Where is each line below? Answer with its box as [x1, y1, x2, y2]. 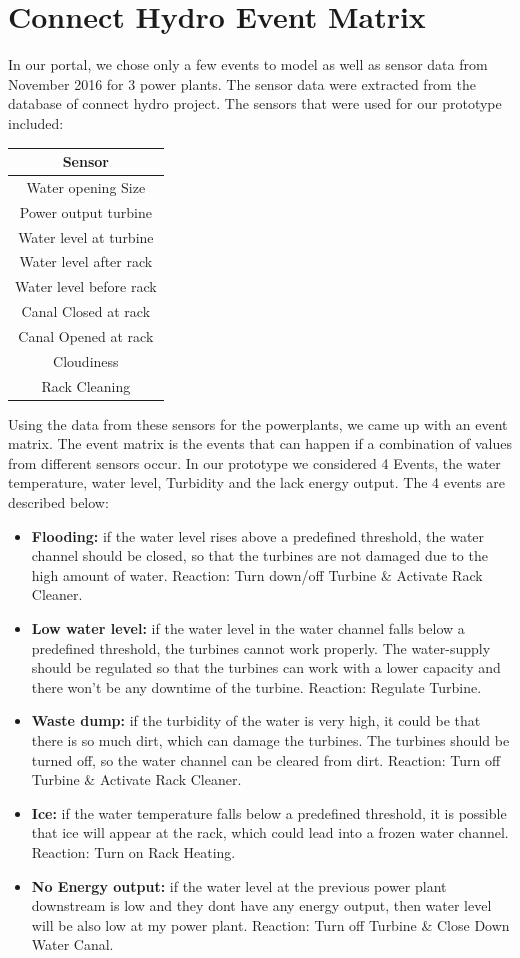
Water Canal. [31, 934, 114, 955]
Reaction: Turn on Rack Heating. [31, 841, 236, 862]
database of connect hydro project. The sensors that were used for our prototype [8, 93, 502, 114]
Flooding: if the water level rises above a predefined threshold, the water [31, 525, 485, 546]
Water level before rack [15, 276, 157, 297]
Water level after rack [19, 251, 153, 272]
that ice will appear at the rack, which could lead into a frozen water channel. [31, 822, 509, 843]
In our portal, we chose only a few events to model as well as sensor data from [8, 54, 488, 75]
